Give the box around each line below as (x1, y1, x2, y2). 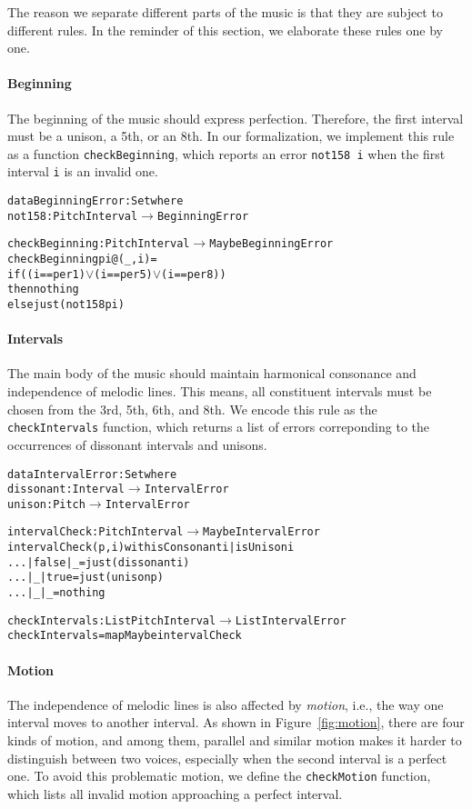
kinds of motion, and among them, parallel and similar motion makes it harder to (7, 731, 462, 750)
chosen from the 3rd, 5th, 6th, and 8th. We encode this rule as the (7, 399, 377, 418)
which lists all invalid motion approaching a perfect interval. (7, 784, 343, 803)
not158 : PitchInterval (7, 209, 138, 223)
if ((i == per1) (7, 267, 85, 281)
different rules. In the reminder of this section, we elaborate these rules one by (7, 20, 443, 39)
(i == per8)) (161, 267, 226, 281)
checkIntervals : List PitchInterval (7, 614, 216, 627)
